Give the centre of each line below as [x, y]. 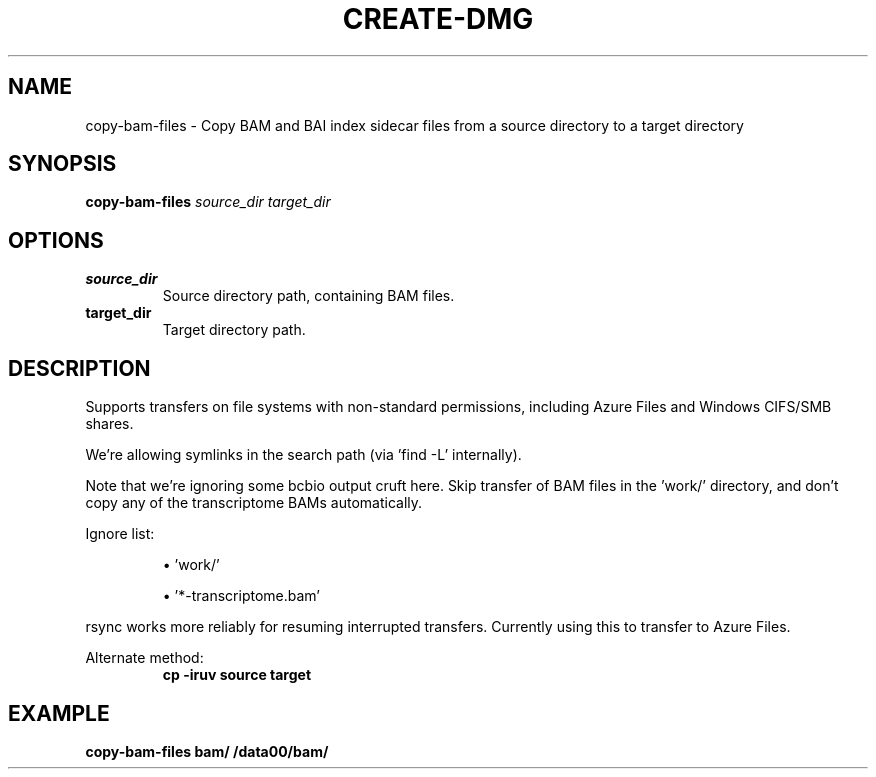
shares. [109, 424]
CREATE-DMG [438, 19]
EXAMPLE [59, 713]
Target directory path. [234, 330]
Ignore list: [120, 534]
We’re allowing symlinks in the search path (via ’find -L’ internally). [303, 455]
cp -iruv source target [237, 675]
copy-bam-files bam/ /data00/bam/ [207, 751]
